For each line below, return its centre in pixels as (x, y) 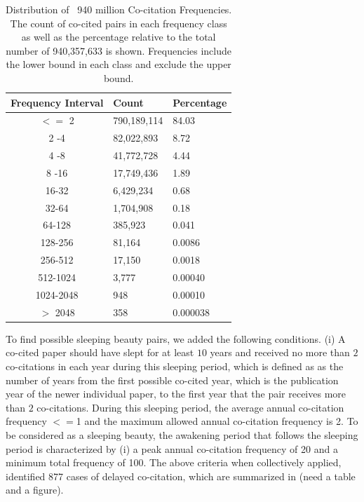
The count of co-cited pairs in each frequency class (119, 23)
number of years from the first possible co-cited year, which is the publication (172, 380)
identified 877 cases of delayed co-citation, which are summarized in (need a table (181, 476)
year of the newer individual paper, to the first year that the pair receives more (176, 394)
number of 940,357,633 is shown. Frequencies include (119, 50)
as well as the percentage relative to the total (119, 37)
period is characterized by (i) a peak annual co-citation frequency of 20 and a (172, 448)
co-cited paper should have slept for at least (100, 352)
